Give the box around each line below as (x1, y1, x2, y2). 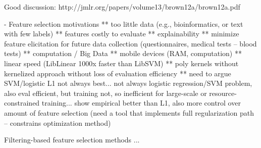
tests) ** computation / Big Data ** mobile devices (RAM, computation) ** (4, 48, 242, 59)
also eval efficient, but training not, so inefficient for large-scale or (4, 87, 207, 98)
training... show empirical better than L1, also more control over (41, 97, 241, 108)
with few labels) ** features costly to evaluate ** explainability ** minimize (4, 28, 239, 39)
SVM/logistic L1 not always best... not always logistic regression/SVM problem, (4, 78, 252, 88)
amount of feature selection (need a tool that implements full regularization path (4, 107, 254, 118)
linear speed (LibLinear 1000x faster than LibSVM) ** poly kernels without (4, 58, 239, 68)
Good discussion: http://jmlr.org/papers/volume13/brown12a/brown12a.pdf (4, 2, 240, 12)
